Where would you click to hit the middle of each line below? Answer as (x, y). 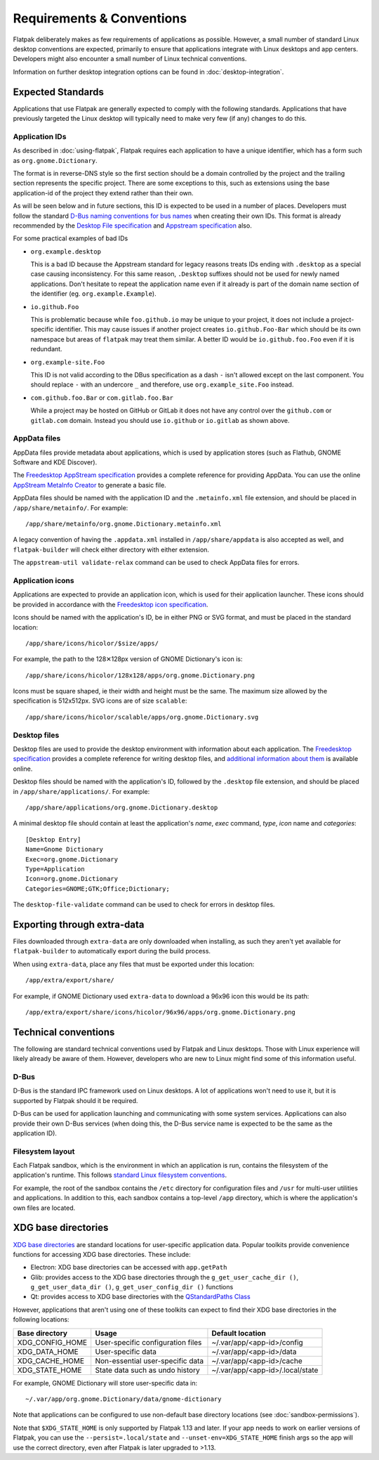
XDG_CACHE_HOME (51, 1361)
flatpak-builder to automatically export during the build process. (112, 951)
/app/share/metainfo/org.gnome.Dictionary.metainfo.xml (124, 524)
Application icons (44, 580)
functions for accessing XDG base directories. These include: (102, 1254)
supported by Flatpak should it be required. (75, 1100)
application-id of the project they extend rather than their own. (103, 193)
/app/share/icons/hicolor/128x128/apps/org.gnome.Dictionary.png (140, 675)
